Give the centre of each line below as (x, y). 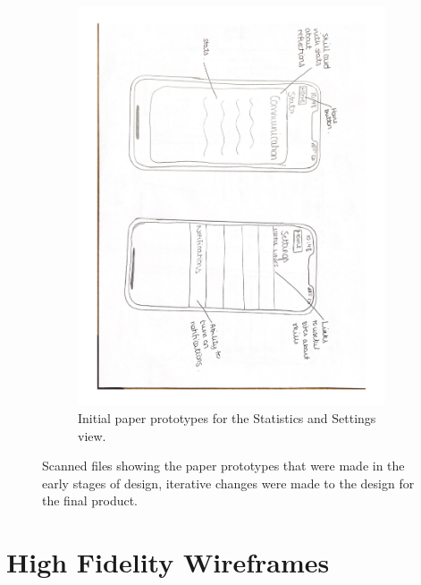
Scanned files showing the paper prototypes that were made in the (223, 466)
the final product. (90, 500)
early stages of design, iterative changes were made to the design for (228, 483)
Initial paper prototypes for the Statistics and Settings (227, 417)
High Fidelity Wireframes (168, 562)
